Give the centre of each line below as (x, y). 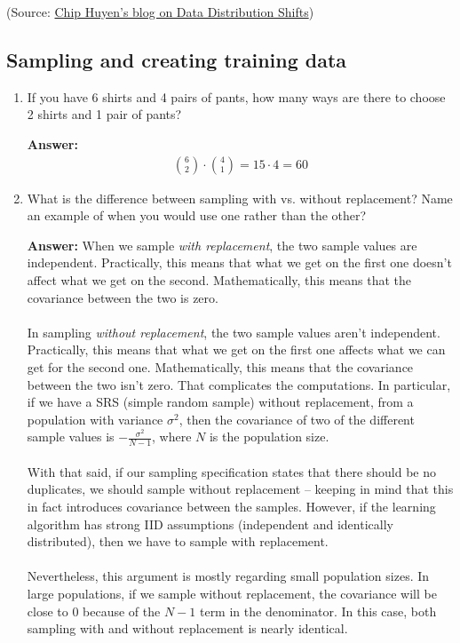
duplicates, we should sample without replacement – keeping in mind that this (240, 489)
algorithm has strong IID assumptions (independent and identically (210, 524)
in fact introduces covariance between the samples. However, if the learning (231, 506)
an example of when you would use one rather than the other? (197, 215)
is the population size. (269, 437)
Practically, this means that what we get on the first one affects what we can (236, 349)
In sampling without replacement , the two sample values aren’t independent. (234, 332)
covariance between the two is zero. (123, 297)
